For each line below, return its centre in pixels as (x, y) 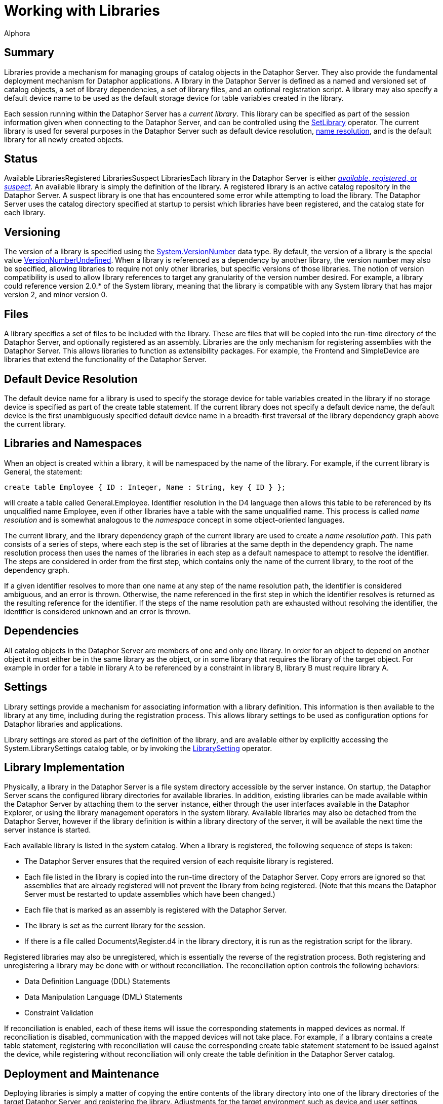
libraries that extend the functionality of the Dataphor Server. (106, 360)
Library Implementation (65, 767)
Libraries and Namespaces (73, 444)
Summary (29, 53)
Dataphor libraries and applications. (64, 724)
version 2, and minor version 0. (56, 295)
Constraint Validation (59, 1013)
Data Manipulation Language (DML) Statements (104, 997)
